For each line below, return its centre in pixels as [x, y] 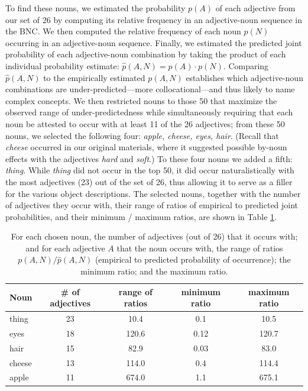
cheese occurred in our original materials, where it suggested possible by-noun [146, 147]
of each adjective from [255, 8]
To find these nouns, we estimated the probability [95, 8]
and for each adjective [65, 248]
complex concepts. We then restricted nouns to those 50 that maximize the [141, 100]
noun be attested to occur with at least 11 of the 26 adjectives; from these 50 [145, 123]
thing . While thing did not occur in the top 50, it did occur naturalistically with [150, 170]
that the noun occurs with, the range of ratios [200, 248]
